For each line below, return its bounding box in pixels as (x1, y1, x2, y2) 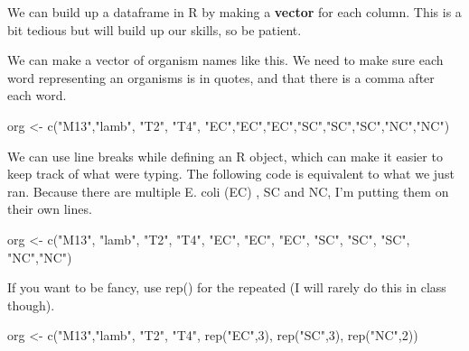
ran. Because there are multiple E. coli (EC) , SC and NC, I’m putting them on (7, 181, 449, 200)
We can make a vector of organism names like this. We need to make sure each (7, 51, 444, 69)
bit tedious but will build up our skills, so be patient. (7, 20, 302, 39)
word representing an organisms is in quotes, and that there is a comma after (7, 68, 435, 87)
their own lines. (7, 199, 92, 218)
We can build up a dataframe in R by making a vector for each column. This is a (7, 3, 462, 21)
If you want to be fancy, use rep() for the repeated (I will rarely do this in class (7, 278, 446, 297)
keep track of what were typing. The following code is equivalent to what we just (7, 164, 455, 183)
